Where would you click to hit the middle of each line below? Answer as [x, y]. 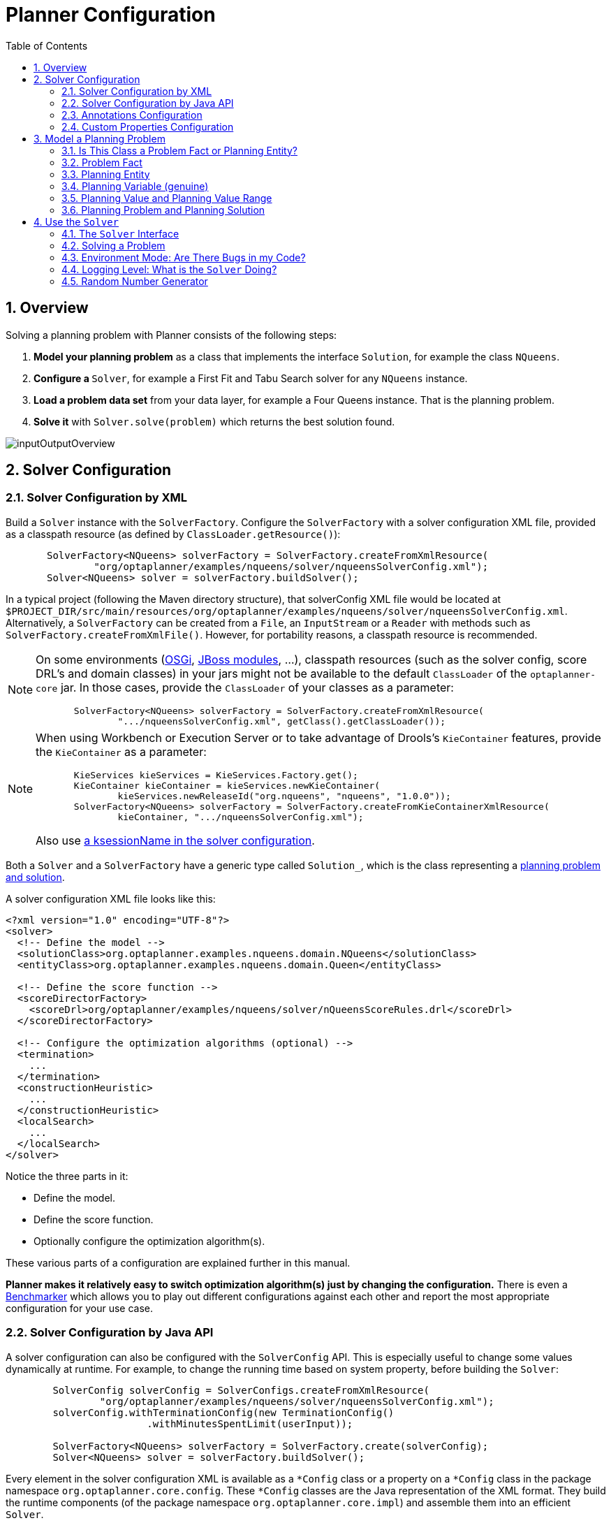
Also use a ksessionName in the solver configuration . [175, 840]
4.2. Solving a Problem [113, 245]
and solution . [35, 877]
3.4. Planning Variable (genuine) [135, 186]
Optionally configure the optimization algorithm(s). [149, 1241]
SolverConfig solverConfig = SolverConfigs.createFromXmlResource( [241, 1390]
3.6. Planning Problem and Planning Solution [163, 210]
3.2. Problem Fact [102, 162]
